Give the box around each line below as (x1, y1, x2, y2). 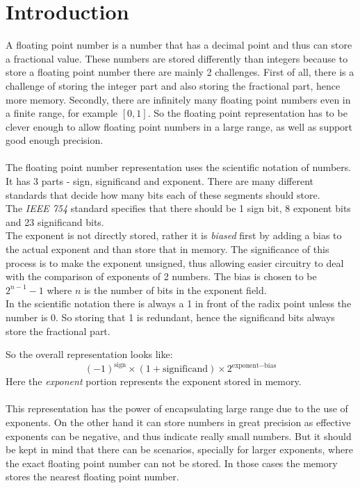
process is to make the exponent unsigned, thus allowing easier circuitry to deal (6, 255, 344, 270)
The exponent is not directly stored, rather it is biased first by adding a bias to (6, 228, 342, 243)
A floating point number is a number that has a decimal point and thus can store (6, 38, 352, 52)
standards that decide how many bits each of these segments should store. (6, 187, 320, 202)
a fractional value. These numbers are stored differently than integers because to (6, 51, 348, 65)
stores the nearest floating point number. (6, 469, 179, 484)
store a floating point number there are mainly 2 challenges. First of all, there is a (6, 65, 354, 79)
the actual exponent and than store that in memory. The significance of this (6, 242, 329, 257)
